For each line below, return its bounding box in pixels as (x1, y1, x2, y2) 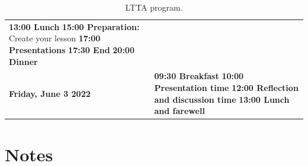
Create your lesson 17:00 (9, 32, 101, 44)
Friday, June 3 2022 (9, 87, 91, 99)
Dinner (9, 55, 38, 67)
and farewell (154, 105, 205, 117)
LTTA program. (125, 1, 183, 13)
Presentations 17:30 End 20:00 (9, 44, 134, 56)
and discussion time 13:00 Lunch (154, 93, 290, 105)
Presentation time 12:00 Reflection (154, 82, 299, 94)
